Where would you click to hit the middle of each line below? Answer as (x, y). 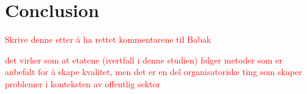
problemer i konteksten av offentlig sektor (83, 83)
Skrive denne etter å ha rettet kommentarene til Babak (108, 39)
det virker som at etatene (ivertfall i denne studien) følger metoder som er (144, 60)
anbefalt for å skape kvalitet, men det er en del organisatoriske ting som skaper (153, 72)
